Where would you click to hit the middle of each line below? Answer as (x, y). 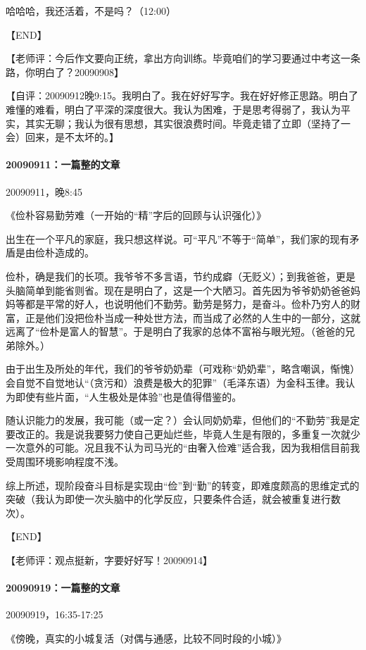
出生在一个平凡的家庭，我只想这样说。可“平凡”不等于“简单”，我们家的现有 (178, 238)
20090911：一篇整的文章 (63, 164)
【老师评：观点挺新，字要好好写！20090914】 (109, 560)
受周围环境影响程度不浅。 (65, 462)
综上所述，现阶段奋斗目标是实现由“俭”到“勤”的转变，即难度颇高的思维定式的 (183, 485)
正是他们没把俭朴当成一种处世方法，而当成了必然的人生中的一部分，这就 (193, 317)
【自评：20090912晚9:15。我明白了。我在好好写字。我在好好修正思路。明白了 (182, 95)
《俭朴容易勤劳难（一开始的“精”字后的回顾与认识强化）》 (136, 215)
